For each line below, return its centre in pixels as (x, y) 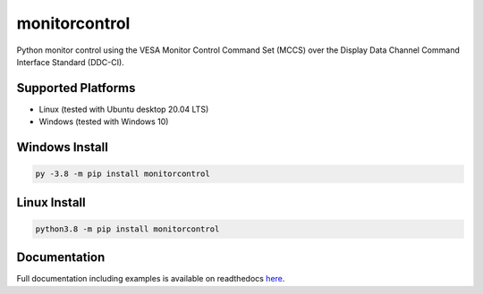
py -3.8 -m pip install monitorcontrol (123, 174)
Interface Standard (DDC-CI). (70, 62)
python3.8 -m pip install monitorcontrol (127, 229)
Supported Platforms (76, 88)
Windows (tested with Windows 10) (104, 122)
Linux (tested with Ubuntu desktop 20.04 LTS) (124, 109)
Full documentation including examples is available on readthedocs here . (151, 279)
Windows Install (63, 147)
